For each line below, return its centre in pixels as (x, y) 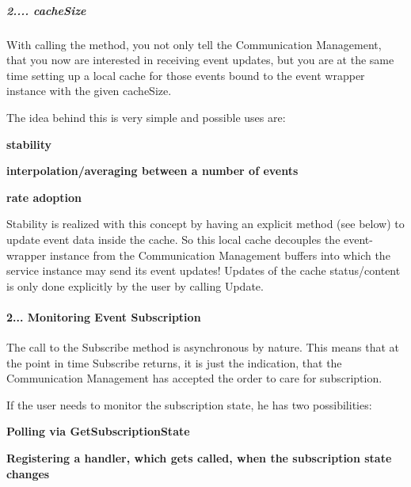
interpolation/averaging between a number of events (152, 171)
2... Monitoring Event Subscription (104, 316)
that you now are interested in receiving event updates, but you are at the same (200, 60)
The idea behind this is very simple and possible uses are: (146, 117)
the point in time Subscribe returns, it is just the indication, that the (174, 362)
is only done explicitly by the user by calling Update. (135, 285)
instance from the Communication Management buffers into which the (220, 255)
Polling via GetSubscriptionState (98, 431)
